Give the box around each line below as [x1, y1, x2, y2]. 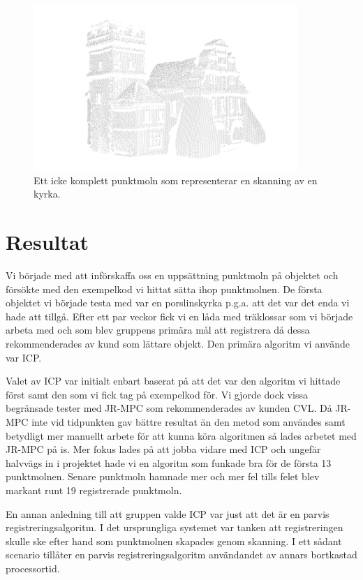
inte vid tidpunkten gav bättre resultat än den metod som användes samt [31, 415, 346, 429]
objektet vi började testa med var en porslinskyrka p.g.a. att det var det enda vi [6, 295, 350, 310]
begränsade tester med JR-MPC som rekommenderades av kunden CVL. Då [6, 401, 332, 415]
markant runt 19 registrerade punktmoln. [6, 483, 182, 498]
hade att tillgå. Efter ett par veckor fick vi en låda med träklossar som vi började [6, 308, 353, 323]
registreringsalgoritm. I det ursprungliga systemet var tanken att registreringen [6, 520, 343, 535]
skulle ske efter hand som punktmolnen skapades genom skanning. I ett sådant [6, 533, 342, 548]
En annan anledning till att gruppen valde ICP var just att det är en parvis [6, 506, 329, 521]
